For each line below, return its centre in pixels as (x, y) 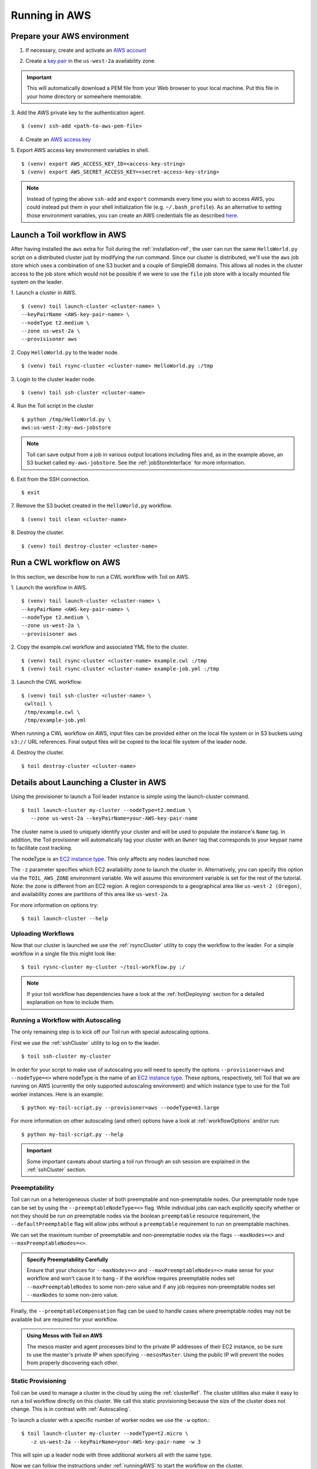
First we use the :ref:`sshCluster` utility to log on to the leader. (86, 1042)
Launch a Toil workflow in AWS (68, 235)
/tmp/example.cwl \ (52, 712)
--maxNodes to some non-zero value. (72, 1295)
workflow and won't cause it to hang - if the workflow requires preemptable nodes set (131, 1279)
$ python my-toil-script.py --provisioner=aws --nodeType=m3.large (120, 1108)
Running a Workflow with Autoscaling (66, 1020)
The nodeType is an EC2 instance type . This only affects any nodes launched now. (111, 858)
